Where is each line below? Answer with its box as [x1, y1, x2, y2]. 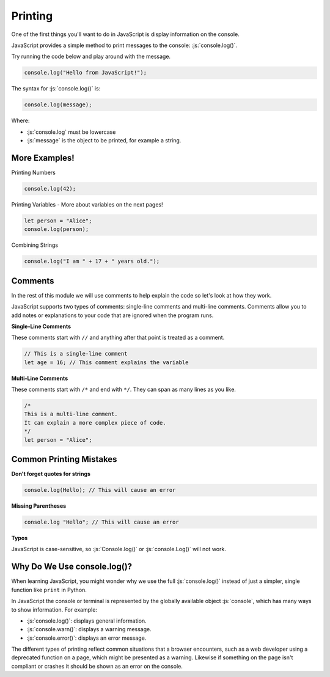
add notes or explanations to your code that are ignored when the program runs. [11, 312, 214, 319]
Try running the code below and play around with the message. [11, 53, 171, 60]
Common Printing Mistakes [11, 454, 117, 464]
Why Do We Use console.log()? [11, 562, 133, 572]
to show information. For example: [11, 606, 98, 613]
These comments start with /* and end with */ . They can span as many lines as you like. [11, 386, 237, 393]
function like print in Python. [11, 586, 87, 593]
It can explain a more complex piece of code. [24, 419, 166, 426]
